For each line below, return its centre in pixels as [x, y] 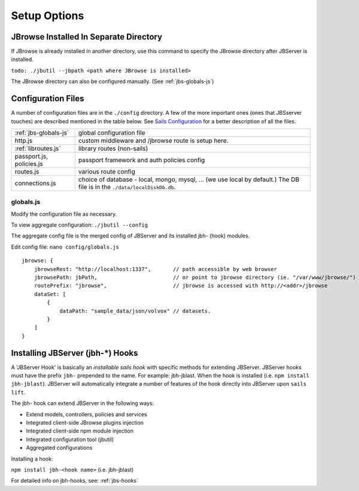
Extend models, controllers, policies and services [87, 414]
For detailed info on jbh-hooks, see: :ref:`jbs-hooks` [75, 481]
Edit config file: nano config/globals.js [65, 247]
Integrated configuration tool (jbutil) [70, 439]
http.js [24, 141]
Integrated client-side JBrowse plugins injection [85, 423]
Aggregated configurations [59, 448]
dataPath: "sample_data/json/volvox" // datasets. [135, 311]
